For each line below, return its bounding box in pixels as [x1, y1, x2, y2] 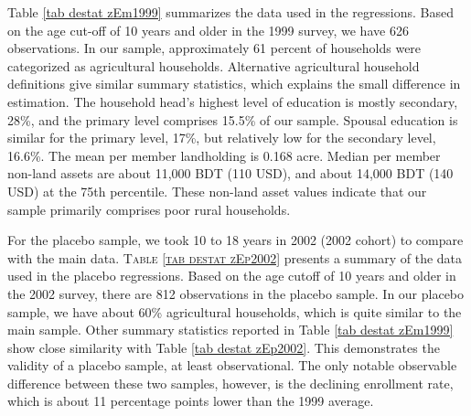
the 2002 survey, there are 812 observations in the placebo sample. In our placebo [7, 283, 465, 303]
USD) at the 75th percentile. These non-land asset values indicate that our [7, 181, 427, 200]
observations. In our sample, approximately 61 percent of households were [7, 38, 422, 58]
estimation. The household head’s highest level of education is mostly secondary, [7, 91, 458, 111]
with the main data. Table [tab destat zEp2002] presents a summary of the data [7, 248, 463, 267]
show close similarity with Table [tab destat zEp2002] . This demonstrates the [7, 337, 440, 357]
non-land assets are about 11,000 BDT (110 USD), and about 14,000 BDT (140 [7, 164, 454, 183]
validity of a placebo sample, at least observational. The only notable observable [7, 356, 457, 375]
